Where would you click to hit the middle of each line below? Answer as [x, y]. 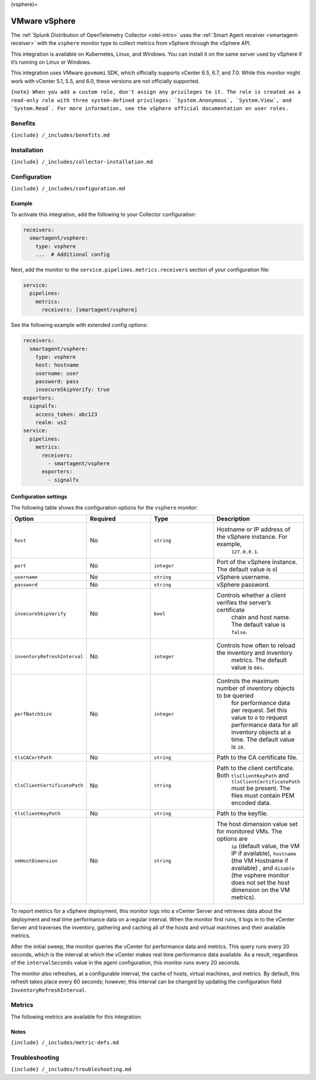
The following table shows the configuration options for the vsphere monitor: [104, 507]
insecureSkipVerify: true [73, 390]
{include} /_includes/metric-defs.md [65, 1043]
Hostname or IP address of [254, 529]
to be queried [235, 696]
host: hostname [57, 365]
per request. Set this [259, 710]
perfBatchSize [33, 714]
